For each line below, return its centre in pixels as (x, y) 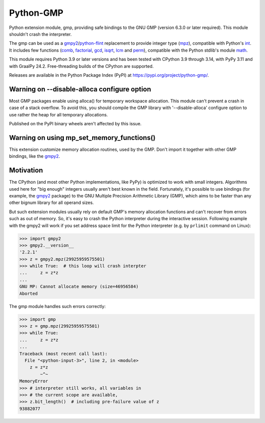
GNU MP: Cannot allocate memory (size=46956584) (79, 287)
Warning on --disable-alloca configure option (80, 89)
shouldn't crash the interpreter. (40, 34)
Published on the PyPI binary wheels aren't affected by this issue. (75, 123)
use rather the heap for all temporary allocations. (58, 114)
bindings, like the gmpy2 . (35, 156)
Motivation (26, 170)
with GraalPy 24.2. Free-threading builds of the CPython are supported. (81, 66)
